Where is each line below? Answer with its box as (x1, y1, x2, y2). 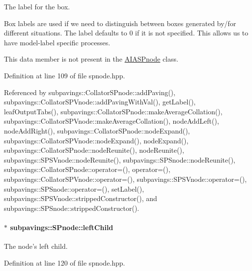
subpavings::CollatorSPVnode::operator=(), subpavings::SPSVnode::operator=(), (4, 173, 247, 184)
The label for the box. (4, 1, 70, 11)
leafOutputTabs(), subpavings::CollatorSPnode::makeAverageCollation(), (4, 106, 223, 116)
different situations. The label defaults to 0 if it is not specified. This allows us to (4, 28, 249, 38)
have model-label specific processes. (4, 37, 111, 47)
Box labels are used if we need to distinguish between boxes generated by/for (4, 18, 236, 28)
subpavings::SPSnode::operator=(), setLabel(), (4, 183, 144, 194)
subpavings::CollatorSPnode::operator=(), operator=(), (4, 164, 170, 174)
